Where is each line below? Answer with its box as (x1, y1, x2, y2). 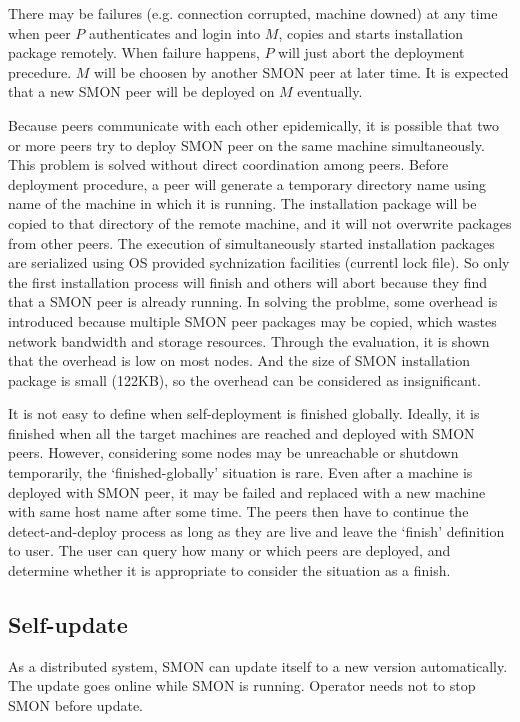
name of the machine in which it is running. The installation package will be (8, 193, 477, 214)
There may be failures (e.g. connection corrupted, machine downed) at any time (8, 3, 498, 23)
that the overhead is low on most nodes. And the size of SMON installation (8, 350, 471, 371)
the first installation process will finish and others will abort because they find (8, 271, 488, 292)
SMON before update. (8, 695, 144, 716)
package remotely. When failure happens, (8, 42, 260, 63)
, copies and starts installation (278, 22, 464, 43)
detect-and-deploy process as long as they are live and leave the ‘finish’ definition (8, 520, 505, 541)
